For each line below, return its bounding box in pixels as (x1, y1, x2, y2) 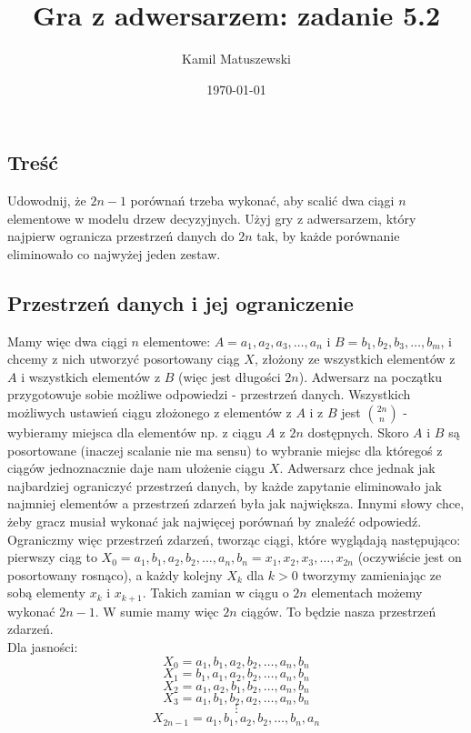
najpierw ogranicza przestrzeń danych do (7, 226, 235, 246)
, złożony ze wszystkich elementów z (254, 349, 456, 368)
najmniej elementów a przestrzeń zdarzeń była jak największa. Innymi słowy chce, (7, 494, 465, 513)
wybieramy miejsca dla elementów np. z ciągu (7, 423, 262, 442)
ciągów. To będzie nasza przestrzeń (241, 601, 436, 620)
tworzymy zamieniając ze (302, 565, 442, 584)
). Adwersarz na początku (298, 366, 442, 386)
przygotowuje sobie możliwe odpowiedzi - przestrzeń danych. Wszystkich (7, 385, 411, 404)
